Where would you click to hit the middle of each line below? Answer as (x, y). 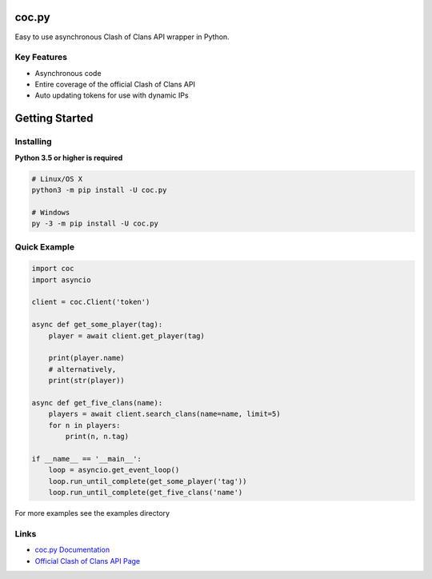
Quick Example (45, 246)
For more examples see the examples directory (92, 513)
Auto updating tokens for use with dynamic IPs (112, 95)
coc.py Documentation (72, 550)
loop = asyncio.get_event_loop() (114, 470)
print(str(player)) (87, 381)
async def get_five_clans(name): (97, 403)
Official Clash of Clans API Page (88, 561)
